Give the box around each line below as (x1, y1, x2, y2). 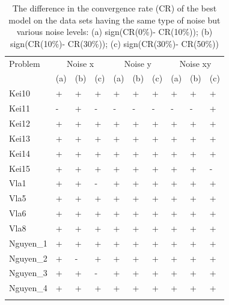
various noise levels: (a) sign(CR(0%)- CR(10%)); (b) (16, 25, 213, 38)
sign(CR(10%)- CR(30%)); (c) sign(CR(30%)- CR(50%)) (10, 37, 219, 49)
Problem (9, 57, 40, 69)
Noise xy (179, 57, 212, 69)
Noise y (124, 57, 151, 69)
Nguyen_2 (9, 251, 47, 264)
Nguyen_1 (9, 236, 47, 249)
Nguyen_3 (9, 266, 47, 279)
